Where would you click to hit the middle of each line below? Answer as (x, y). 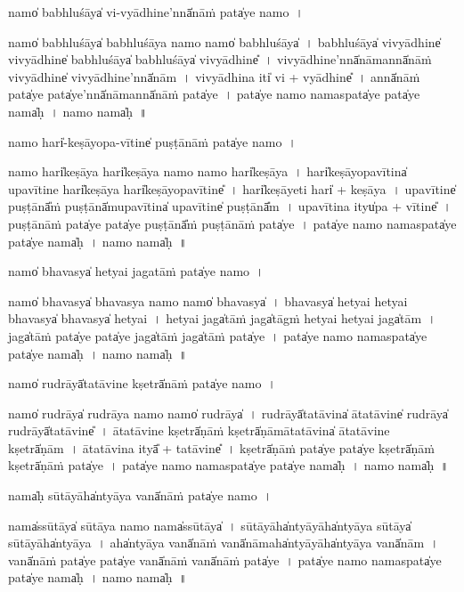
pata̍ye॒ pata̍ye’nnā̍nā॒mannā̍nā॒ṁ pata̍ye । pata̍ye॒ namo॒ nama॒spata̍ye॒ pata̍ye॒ (214, 94)
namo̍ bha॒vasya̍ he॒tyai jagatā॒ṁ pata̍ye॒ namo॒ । (136, 271)
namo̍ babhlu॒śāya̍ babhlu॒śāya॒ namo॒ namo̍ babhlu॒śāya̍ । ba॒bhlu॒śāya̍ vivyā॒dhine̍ (224, 41)
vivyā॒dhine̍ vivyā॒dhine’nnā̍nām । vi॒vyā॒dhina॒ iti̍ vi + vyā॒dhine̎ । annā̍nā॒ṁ (214, 76)
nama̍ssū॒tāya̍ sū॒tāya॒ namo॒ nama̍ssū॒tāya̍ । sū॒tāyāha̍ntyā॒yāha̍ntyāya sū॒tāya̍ (210, 525)
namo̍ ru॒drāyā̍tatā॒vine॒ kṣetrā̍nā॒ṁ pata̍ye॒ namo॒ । (142, 383)
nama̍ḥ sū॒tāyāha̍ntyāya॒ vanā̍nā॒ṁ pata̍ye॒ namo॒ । (140, 495)
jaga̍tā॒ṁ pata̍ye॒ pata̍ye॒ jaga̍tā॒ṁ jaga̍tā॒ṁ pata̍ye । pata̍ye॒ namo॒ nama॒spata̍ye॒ (218, 335)
